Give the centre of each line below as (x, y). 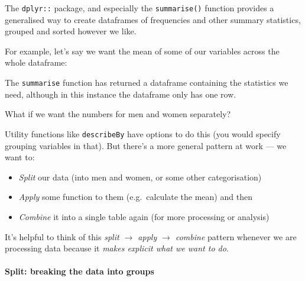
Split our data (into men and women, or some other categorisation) (140, 177)
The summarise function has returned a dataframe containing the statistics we (147, 83)
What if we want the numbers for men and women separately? (118, 114)
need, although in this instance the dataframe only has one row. (121, 94)
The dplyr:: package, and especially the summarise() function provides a (139, 8)
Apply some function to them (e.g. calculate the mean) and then (135, 197)
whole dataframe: (36, 62)
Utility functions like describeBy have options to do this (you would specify (143, 133)
